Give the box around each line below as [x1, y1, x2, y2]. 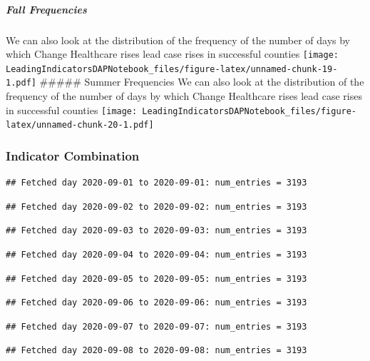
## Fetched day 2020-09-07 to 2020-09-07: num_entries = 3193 [6, 321, 307, 332]
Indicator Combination [6, 146, 140, 164]
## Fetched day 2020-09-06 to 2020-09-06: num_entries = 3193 [6, 298, 307, 308]
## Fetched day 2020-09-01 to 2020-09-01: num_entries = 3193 [6, 178, 307, 188]
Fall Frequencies [6, 1, 87, 16]
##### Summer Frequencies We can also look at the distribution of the [39, 74, 364, 89]
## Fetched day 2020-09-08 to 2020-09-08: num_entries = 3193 [6, 345, 307, 356]
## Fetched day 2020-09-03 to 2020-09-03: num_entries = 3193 [6, 225, 307, 236]
